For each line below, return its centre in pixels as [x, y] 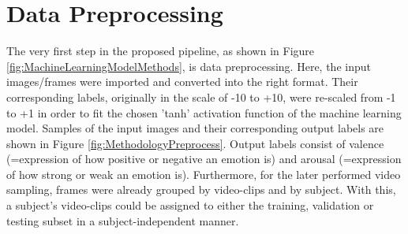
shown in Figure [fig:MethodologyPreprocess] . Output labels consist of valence [195, 143]
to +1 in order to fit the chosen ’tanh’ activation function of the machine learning [204, 112]
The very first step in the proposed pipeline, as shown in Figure [161, 51]
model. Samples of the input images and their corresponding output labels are [195, 128]
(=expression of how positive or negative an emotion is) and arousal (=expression [204, 159]
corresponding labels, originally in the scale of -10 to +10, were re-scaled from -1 [201, 97]
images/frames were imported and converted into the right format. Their [182, 82]
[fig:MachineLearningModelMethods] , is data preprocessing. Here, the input [189, 66]
